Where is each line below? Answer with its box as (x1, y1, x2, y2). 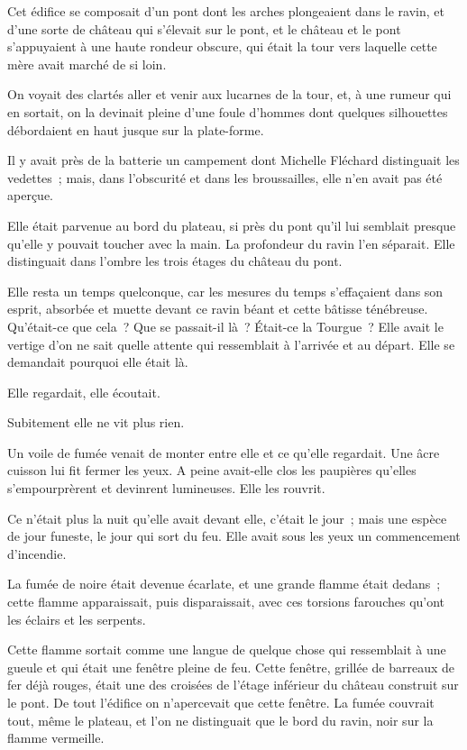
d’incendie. (7, 544, 67, 562)
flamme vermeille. (7, 728, 105, 747)
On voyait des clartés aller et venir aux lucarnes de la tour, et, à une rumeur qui (7, 85, 452, 104)
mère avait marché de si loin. (7, 54, 167, 73)
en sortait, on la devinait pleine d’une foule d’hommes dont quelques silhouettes (7, 102, 448, 121)
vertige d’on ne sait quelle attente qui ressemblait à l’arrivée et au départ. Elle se (7, 334, 455, 353)
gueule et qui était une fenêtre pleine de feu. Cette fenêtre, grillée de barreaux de (7, 657, 455, 676)
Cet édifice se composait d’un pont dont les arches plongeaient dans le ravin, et (7, 2, 444, 20)
